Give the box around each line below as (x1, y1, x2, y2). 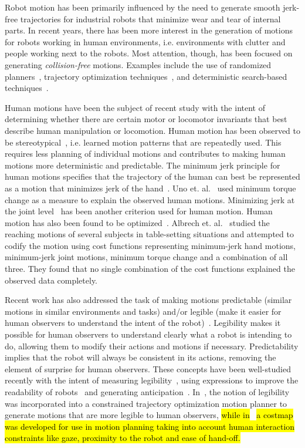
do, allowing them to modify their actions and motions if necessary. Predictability (5, 339, 299, 352)
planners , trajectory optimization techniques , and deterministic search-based (5, 70, 287, 82)
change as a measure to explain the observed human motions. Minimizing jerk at (5, 193, 295, 206)
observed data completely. (5, 274, 98, 286)
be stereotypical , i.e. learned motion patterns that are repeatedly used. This (5, 136, 282, 148)
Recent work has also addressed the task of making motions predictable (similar (5, 294, 292, 306)
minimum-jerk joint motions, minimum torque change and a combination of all (5, 251, 288, 263)
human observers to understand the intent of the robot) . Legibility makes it (5, 316, 281, 329)
